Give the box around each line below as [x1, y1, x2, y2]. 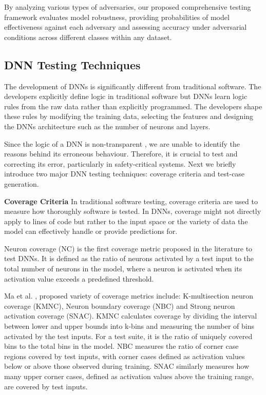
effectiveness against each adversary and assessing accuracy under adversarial [4, 22, 247, 32]
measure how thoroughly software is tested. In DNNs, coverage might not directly [4, 206, 261, 216]
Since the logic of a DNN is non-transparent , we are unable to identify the [4, 138, 240, 149]
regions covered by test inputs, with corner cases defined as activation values [4, 350, 245, 361]
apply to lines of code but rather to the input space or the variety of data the [4, 215, 248, 226]
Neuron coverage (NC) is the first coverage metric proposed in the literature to [4, 243, 253, 253]
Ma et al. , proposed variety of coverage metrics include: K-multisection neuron [4, 290, 253, 301]
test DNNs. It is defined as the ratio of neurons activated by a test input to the [4, 253, 254, 264]
